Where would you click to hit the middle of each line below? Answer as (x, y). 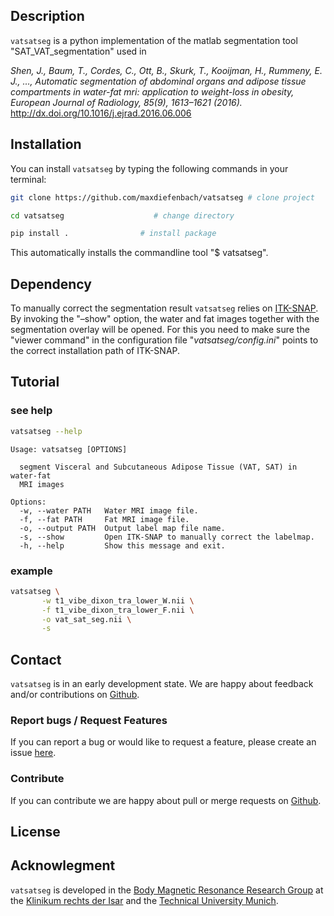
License (35, 832)
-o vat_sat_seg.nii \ (86, 619)
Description (47, 16)
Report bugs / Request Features (89, 721)
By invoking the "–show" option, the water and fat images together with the (165, 319)
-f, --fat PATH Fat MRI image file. (104, 519)
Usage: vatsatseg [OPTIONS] (69, 449)
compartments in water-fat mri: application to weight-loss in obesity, (152, 91)
